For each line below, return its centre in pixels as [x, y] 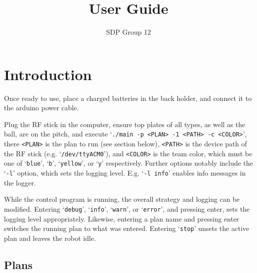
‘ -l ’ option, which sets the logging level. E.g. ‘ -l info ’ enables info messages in [125, 173]
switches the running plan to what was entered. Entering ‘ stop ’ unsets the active [127, 228]
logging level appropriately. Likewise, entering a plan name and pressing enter [122, 218]
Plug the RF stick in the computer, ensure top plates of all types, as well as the [125, 124]
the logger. [20, 182]
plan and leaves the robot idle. [50, 238]
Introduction [48, 74]
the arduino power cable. [42, 108]
